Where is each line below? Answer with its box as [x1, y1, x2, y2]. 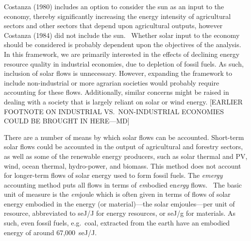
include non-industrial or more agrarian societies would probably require [4, 77, 219, 87]
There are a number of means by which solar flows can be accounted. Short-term [4, 132, 244, 142]
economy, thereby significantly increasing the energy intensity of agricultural [4, 11, 231, 21]
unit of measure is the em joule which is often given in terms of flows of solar [4, 189, 231, 199]
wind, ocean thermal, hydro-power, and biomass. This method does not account [4, 160, 241, 171]
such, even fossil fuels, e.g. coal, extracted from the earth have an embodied [4, 218, 230, 228]
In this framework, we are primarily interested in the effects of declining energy [4, 49, 240, 59]
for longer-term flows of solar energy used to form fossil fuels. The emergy [4, 170, 223, 180]
